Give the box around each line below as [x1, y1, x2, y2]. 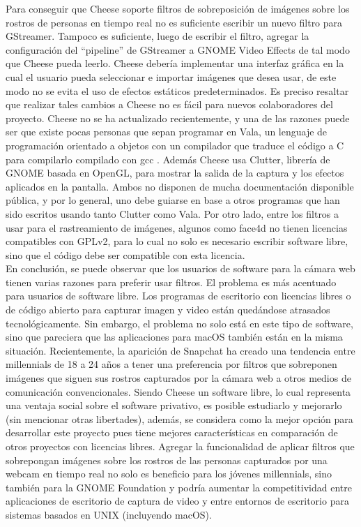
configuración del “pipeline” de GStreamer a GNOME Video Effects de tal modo [6, 42, 350, 57]
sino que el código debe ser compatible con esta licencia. [6, 247, 245, 262]
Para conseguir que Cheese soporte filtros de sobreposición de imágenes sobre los [6, 1, 350, 15]
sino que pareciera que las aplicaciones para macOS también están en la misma [6, 329, 343, 344]
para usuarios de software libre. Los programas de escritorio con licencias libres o [6, 288, 351, 303]
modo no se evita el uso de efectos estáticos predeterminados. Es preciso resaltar [6, 83, 349, 98]
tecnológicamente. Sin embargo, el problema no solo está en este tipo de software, [6, 316, 353, 330]
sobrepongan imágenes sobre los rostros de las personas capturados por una [6, 452, 328, 467]
